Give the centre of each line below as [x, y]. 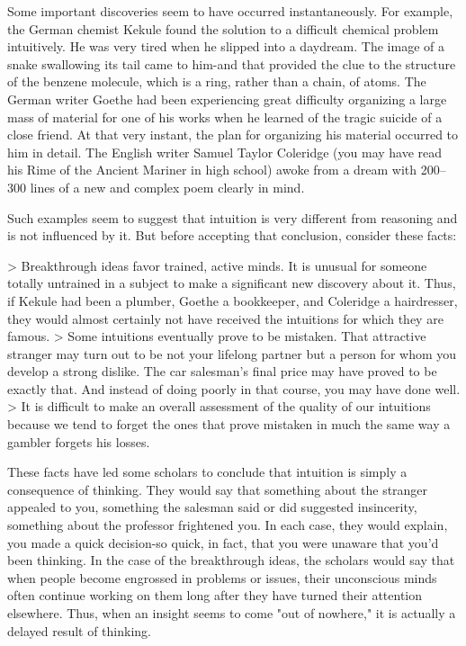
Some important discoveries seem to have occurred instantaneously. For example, [230, 11]
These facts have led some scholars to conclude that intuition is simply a [207, 472]
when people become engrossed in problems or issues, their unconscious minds [222, 577]
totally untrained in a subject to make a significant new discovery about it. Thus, [232, 283]
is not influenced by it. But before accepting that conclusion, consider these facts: [232, 235]
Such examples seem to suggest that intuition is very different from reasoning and [233, 217]
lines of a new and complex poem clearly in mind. [167, 187]
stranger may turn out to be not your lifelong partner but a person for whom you [232, 353]
